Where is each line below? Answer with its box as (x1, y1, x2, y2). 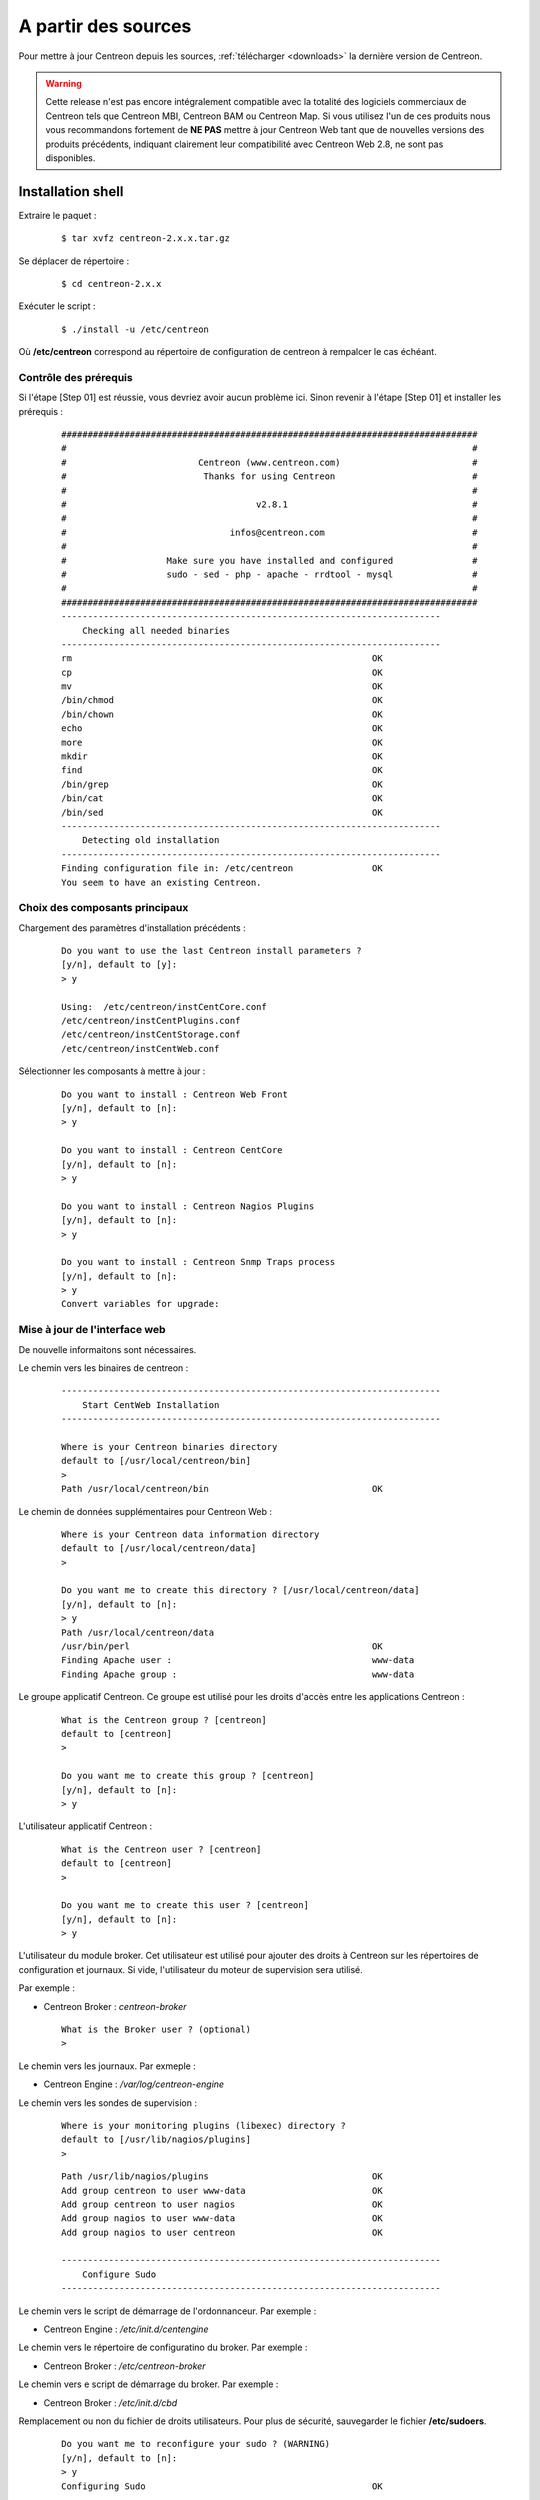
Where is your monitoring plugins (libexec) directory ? (61, 2120, 347, 2131)
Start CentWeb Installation (81, 1399, 220, 1410)
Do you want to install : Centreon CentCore (61, 1145, 284, 1156)
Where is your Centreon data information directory (61, 1528, 320, 1540)
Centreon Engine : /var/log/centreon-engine (43, 2078, 225, 2090)
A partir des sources (18, 15, 192, 37)
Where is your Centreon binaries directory (61, 1441, 278, 1452)
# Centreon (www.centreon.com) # (61, 456, 478, 468)
